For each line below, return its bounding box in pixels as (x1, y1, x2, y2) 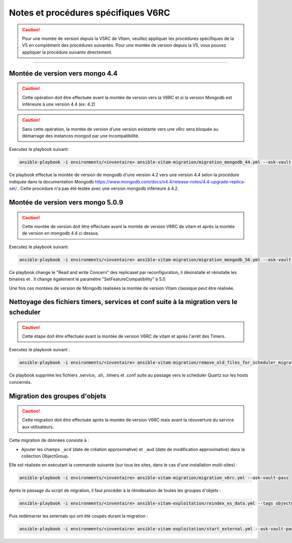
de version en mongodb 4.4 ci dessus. (22, 230, 99, 236)
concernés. (9, 379, 32, 385)
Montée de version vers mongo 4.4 (9, 69, 118, 77)
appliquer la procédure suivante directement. (22, 49, 112, 55)
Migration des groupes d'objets (9, 392, 107, 400)
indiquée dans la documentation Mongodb (9, 179, 94, 184)
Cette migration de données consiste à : (9, 437, 90, 443)
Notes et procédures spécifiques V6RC (9, 7, 170, 18)
